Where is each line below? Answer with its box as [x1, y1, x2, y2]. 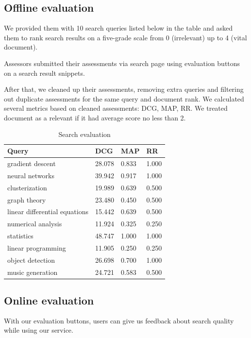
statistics [7, 231, 33, 241]
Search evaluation [58, 129, 111, 139]
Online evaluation [4, 293, 94, 308]
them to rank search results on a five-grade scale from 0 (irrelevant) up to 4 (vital [4, 32, 247, 42]
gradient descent [7, 158, 56, 168]
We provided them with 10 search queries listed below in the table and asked [4, 23, 233, 33]
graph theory [7, 194, 46, 204]
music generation [7, 267, 58, 277]
